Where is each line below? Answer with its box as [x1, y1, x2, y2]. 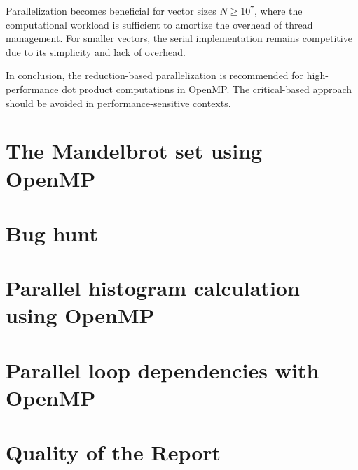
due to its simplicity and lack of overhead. [6, 44, 186, 59]
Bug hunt [6, 218, 99, 247]
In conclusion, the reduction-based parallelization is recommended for [6, 68, 304, 83]
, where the [254, 3, 303, 17]
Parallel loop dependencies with [6, 355, 319, 384]
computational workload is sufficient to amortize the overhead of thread [6, 17, 313, 31]
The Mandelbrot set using [6, 136, 263, 165]
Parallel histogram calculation [6, 273, 300, 302]
